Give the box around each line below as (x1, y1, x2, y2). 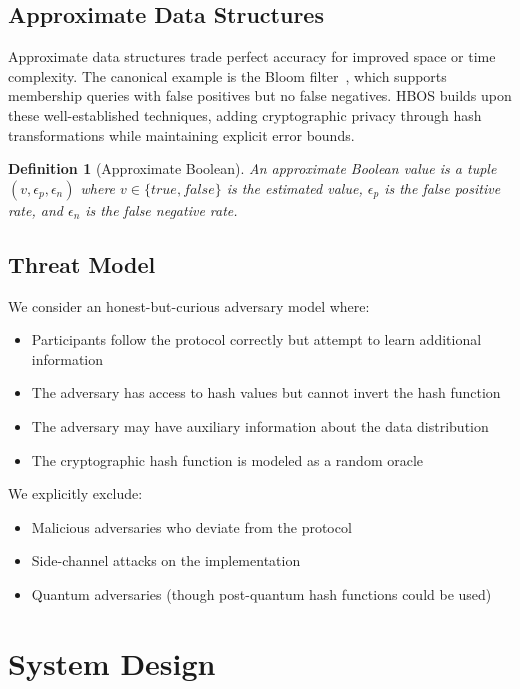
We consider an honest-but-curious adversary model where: (8, 295, 370, 316)
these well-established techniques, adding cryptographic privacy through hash (8, 104, 482, 125)
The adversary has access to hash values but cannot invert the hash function (31, 382, 501, 403)
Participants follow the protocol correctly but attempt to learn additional (31, 329, 482, 350)
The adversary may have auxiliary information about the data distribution (31, 415, 489, 436)
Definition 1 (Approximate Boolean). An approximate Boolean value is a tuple (8, 158, 497, 179)
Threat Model (8, 248, 156, 279)
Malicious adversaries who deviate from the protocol (31, 516, 352, 537)
